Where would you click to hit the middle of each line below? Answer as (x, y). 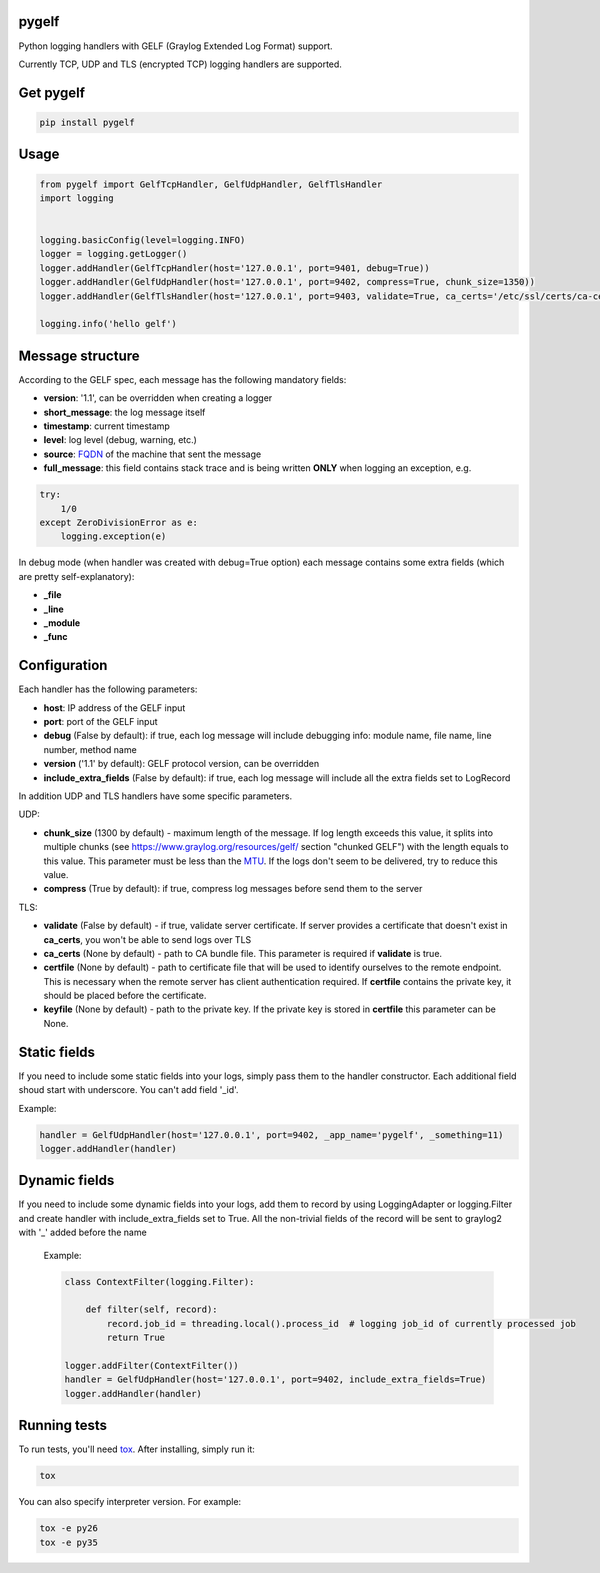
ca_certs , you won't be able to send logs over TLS (147, 939)
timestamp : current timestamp (106, 426)
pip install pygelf (87, 122)
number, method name (90, 749)
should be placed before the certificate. (125, 996)
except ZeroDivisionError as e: (119, 523)
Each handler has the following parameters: (108, 689)
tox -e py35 (69, 1542)
